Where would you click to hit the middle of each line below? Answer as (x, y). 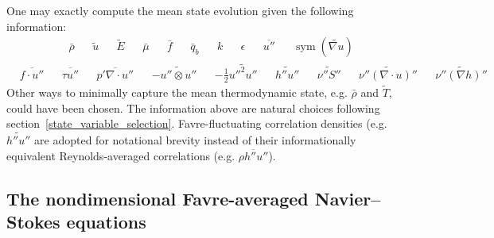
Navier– (348, 198)
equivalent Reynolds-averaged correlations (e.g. (121, 155)
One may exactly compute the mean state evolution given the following (180, 10)
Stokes (33, 221)
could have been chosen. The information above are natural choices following (193, 107)
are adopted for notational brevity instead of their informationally (195, 140)
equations (106, 221)
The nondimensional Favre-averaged (158, 198)
